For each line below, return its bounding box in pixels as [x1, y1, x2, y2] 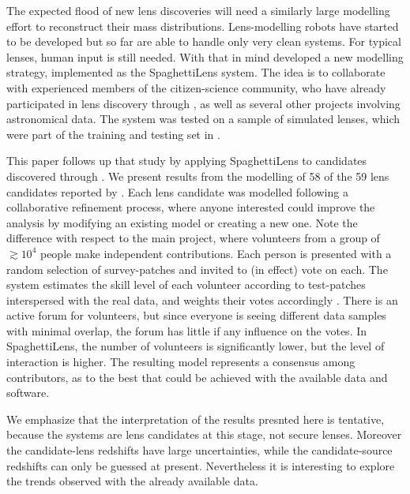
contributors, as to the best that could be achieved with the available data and [6, 369, 388, 385]
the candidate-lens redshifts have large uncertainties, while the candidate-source [6, 442, 393, 458]
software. [6, 384, 50, 401]
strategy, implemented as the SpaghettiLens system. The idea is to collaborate [6, 64, 386, 80]
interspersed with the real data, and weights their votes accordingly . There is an [6, 291, 398, 308]
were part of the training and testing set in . [6, 125, 220, 142]
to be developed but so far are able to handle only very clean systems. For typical [6, 33, 401, 50]
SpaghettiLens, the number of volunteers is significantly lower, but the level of [6, 338, 385, 354]
